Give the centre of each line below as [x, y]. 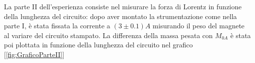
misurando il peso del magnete [199, 26]
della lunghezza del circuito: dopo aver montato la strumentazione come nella [121, 16]
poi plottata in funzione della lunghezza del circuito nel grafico [98, 45]
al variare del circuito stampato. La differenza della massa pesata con [109, 35]
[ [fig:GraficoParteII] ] [34, 54]
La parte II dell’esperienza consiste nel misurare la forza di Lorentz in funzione [123, 6]
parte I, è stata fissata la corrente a [57, 26]
